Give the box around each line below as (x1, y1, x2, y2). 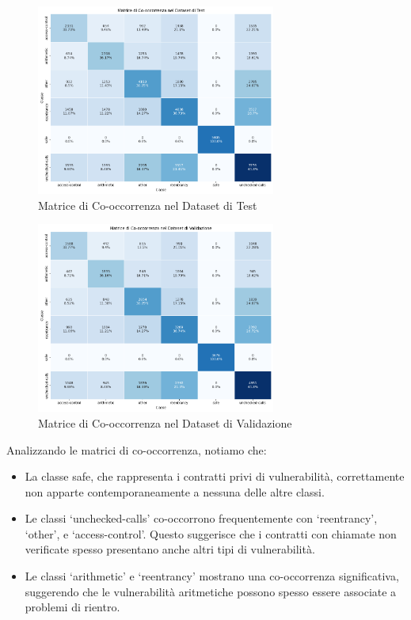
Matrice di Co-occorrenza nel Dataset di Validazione (38, 414, 292, 431)
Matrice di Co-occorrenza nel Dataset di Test (38, 196, 257, 213)
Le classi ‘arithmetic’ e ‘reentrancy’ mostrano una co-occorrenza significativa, (25, 568, 399, 584)
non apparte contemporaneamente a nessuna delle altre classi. (25, 483, 325, 500)
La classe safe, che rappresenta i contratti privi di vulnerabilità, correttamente (25, 468, 405, 485)
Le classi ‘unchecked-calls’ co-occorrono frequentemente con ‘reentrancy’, (25, 510, 378, 527)
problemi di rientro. (25, 599, 120, 615)
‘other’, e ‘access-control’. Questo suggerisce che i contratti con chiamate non (25, 525, 397, 542)
